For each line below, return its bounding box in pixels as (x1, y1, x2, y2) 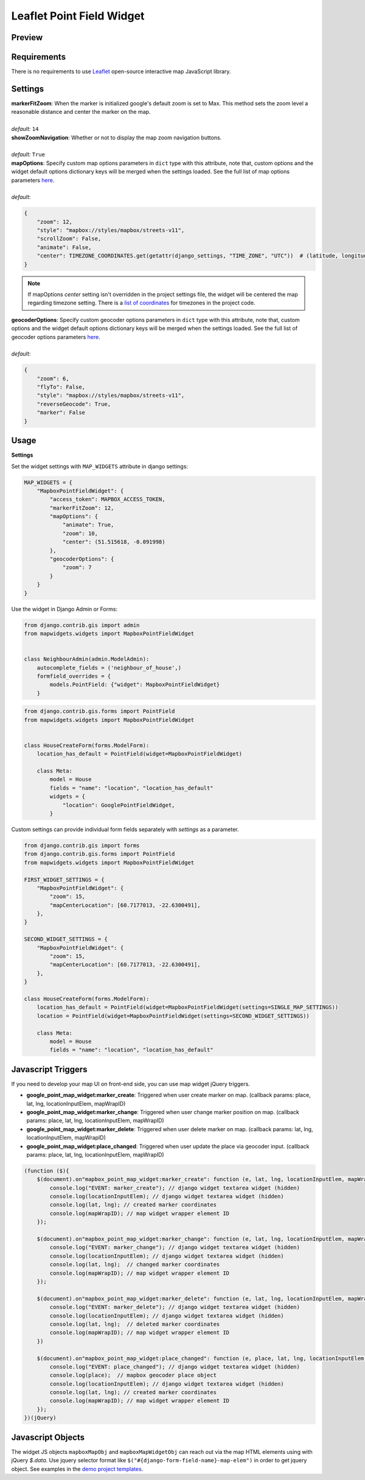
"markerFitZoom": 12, (49, 504, 114, 511)
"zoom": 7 (62, 564, 92, 571)
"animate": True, (62, 521, 114, 528)
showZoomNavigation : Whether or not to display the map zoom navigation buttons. (11, 134, 222, 141)
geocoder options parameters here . (11, 333, 100, 340)
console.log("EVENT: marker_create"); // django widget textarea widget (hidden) (49, 1184, 301, 1191)
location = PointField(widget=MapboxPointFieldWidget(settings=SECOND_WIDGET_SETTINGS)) (36, 1012, 310, 1019)
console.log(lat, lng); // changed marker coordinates (49, 1261, 220, 1268)
